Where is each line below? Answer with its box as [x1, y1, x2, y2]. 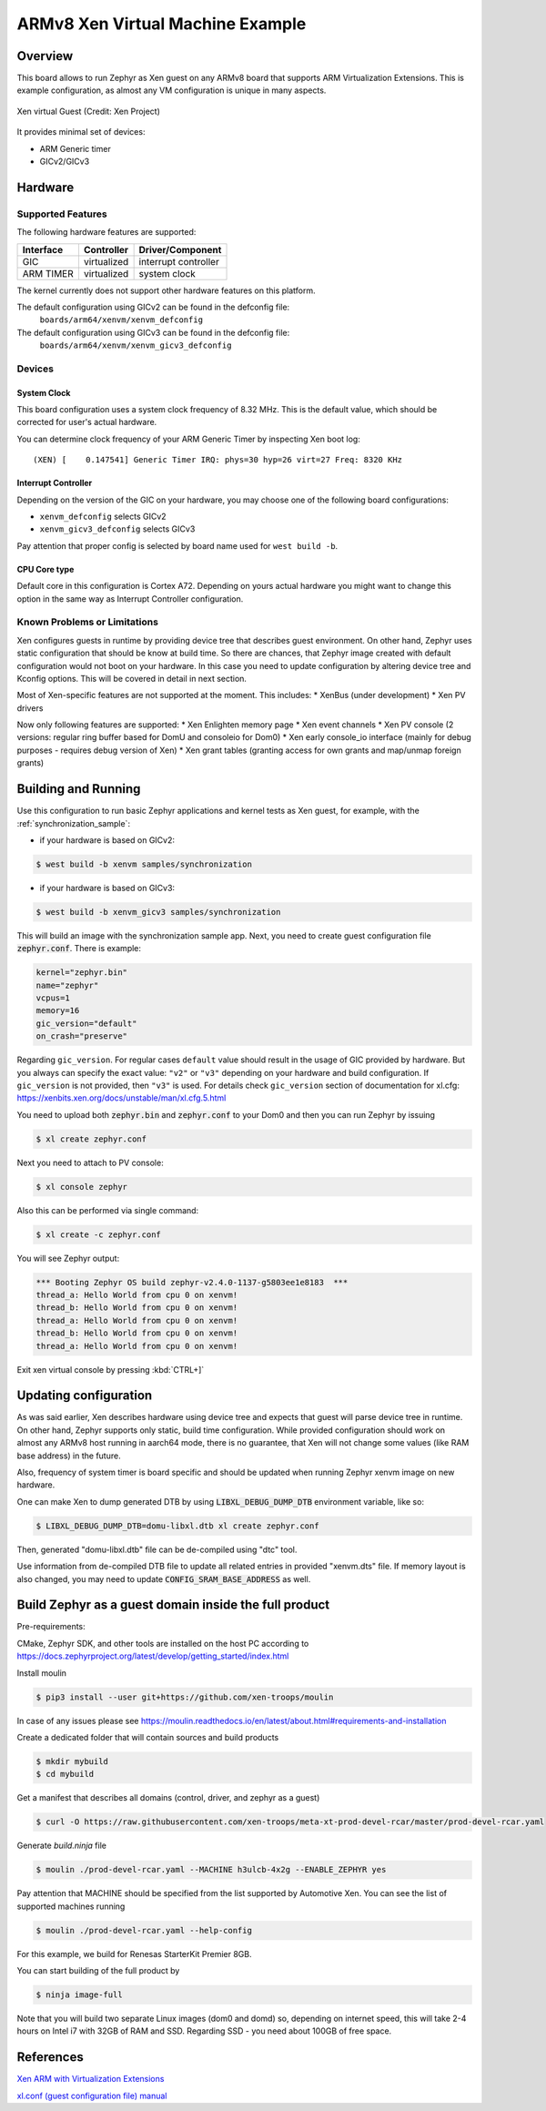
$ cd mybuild [35, 1769, 95, 1780]
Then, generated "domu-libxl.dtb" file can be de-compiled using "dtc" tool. [16, 1544, 298, 1555]
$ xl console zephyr [35, 1182, 127, 1192]
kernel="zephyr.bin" [35, 968, 127, 978]
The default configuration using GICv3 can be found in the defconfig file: [16, 327, 290, 338]
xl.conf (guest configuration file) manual [16, 2090, 167, 2101]
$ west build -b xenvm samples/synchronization [35, 858, 252, 869]
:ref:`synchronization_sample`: [16, 817, 131, 828]
